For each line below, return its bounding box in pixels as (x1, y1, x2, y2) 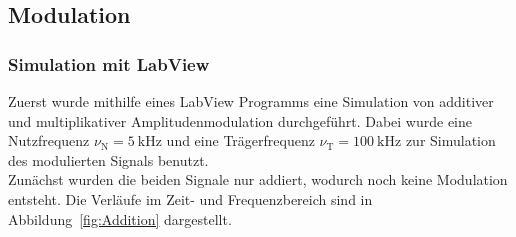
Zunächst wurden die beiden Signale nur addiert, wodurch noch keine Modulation (8, 169, 508, 190)
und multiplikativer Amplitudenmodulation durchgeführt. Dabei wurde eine (8, 110, 473, 131)
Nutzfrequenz (8, 130, 90, 151)
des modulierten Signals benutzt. (8, 149, 209, 170)
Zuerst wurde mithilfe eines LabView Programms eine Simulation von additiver (8, 91, 494, 111)
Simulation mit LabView (8, 51, 210, 76)
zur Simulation (405, 130, 496, 151)
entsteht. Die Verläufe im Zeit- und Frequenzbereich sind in (8, 188, 373, 209)
